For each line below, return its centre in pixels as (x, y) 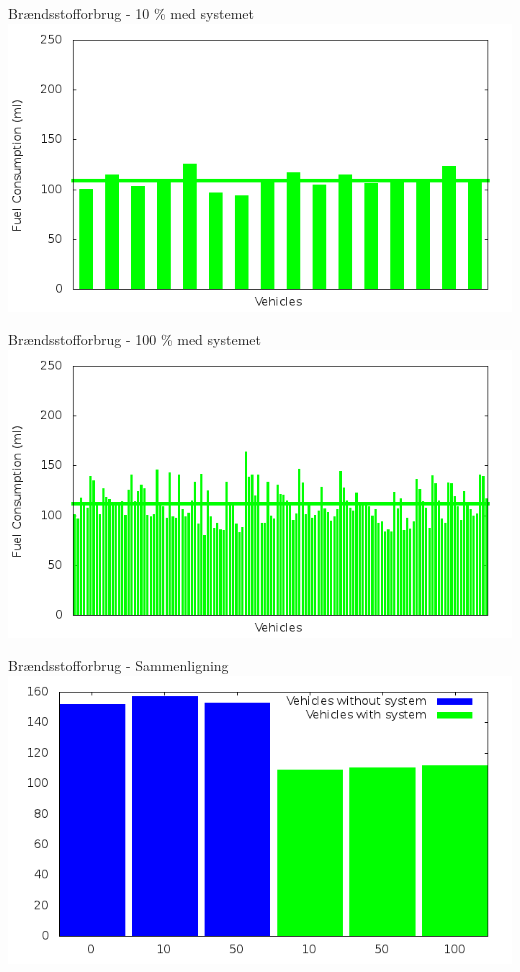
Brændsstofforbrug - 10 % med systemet (131, 13)
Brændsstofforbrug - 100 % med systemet (134, 339)
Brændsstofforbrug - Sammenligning (118, 665)
